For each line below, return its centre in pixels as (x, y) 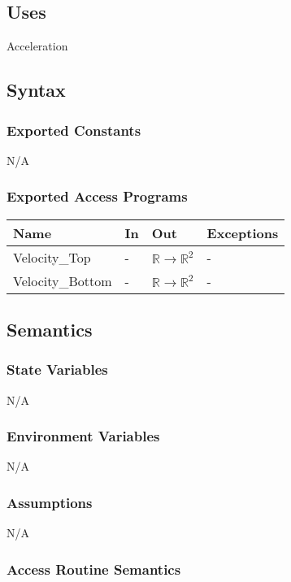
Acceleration (37, 46)
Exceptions (243, 232)
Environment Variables (83, 436)
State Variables (57, 369)
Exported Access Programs (97, 196)
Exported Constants (74, 130)
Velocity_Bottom (63, 280)
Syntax (36, 90)
